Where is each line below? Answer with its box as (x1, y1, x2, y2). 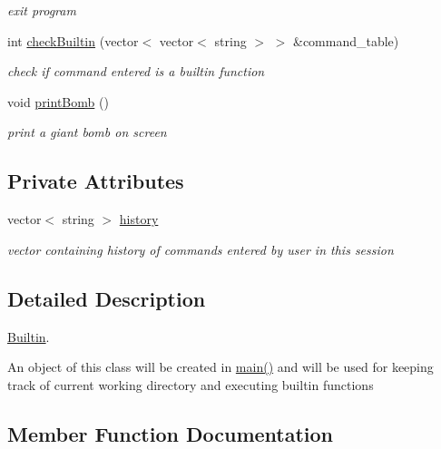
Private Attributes (7, 167, 184, 195)
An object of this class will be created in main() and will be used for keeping (7, 357, 434, 376)
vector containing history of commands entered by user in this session (7, 239, 394, 259)
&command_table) (292, 31, 399, 50)
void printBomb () (7, 92, 109, 111)
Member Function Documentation (7, 419, 334, 447)
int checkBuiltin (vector (7, 31, 139, 50)
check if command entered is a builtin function (7, 62, 265, 81)
